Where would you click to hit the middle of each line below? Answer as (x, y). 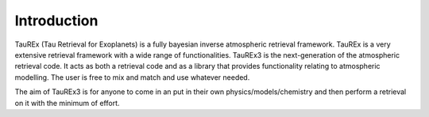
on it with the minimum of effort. (67, 103)
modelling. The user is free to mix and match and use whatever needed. (132, 77)
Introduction (56, 21)
